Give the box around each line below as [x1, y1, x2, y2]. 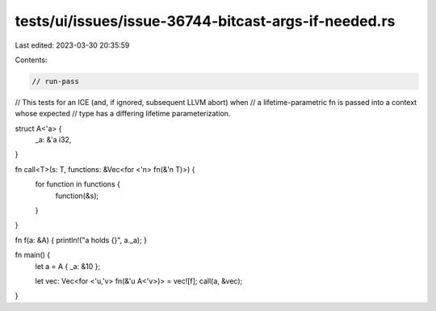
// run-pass [31, 77, 80, 86]
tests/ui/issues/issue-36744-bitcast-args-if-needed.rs [15, 12, 396, 30]
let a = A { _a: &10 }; [35, 261, 101, 271]
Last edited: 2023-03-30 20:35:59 [15, 40, 130, 50]
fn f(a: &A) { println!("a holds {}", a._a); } [15, 235, 148, 245]
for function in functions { [35, 179, 120, 189]
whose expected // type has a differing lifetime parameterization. [15, 109, 231, 119]
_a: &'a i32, [35, 135, 72, 145]
